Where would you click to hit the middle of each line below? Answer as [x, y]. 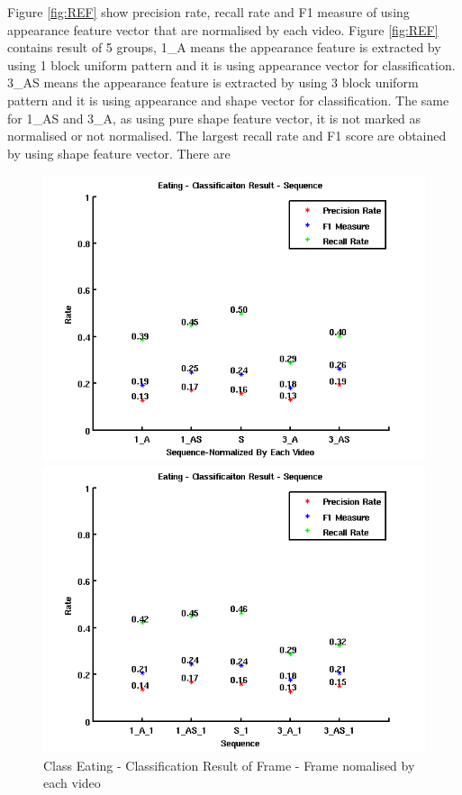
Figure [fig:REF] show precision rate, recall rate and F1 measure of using [208, 12]
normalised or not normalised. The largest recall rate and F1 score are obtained [227, 136]
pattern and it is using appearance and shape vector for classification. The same [228, 100]
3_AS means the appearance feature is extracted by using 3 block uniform [213, 82]
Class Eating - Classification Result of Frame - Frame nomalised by [229, 765]
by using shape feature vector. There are [119, 153]
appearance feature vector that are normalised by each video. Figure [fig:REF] [223, 29]
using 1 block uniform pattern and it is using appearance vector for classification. [231, 64]
